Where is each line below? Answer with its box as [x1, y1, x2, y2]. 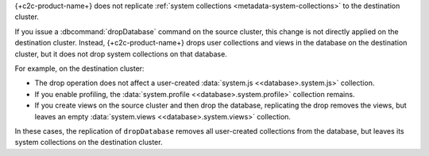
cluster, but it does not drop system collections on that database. [14, 49, 228, 59]
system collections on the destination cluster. [14, 138, 163, 147]
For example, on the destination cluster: [14, 64, 145, 73]
